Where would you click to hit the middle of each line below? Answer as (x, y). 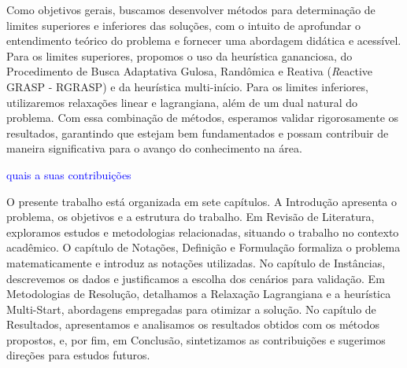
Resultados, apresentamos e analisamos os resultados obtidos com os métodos (193, 324)
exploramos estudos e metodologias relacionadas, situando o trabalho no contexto (203, 232)
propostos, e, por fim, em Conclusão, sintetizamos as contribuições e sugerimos (196, 339)
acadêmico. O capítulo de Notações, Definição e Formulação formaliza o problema (203, 247)
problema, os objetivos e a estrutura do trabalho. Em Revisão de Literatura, (191, 217)
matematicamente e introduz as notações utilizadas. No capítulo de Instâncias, (196, 262)
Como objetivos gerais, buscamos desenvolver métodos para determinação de (191, 9)
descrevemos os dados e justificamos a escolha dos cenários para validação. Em (196, 278)
